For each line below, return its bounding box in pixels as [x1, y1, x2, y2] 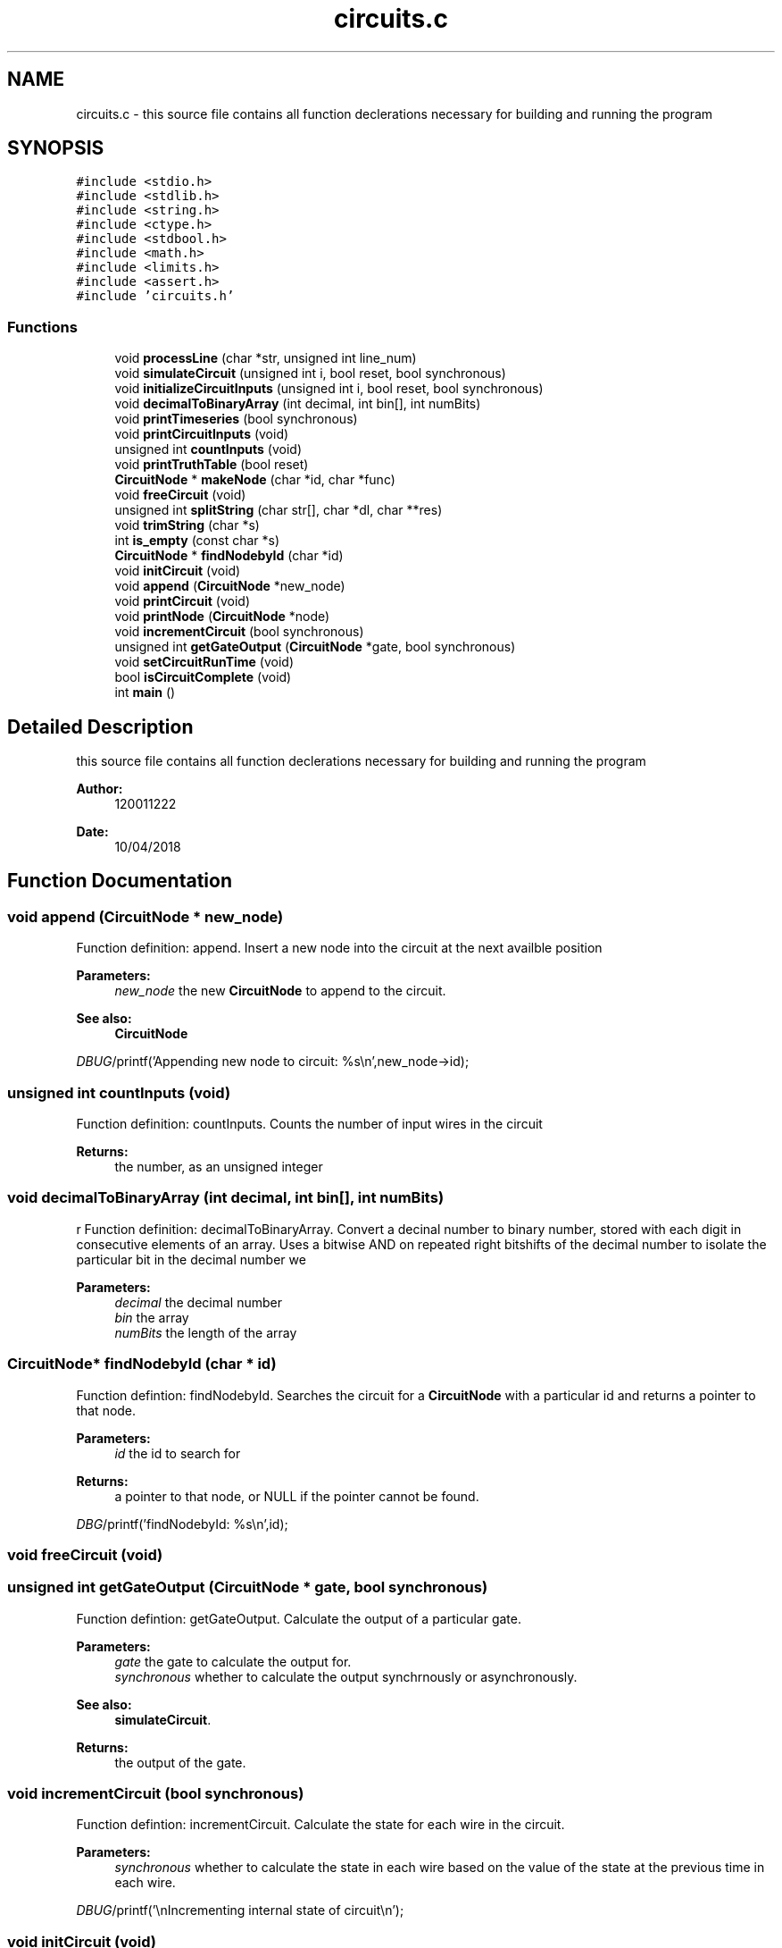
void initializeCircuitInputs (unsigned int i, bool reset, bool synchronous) [114, 381, 544, 397]
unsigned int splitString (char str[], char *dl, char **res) [114, 502, 443, 518]
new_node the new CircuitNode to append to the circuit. [114, 983, 446, 999]
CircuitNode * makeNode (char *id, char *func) [114, 472, 395, 488]
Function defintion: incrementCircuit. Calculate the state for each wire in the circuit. [76, 1817, 565, 1833]
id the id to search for [114, 1445, 241, 1461]
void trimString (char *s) [114, 517, 260, 533]
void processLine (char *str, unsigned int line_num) [114, 350, 417, 366]
